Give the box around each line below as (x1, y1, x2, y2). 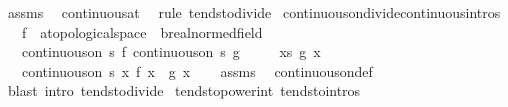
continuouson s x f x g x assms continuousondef (21, 60, 373, 81)
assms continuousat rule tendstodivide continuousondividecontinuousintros (7, 2, 501, 22)
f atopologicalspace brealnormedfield (21, 21, 263, 42)
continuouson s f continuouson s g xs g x (21, 41, 321, 62)
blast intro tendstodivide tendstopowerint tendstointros (7, 80, 361, 101)
